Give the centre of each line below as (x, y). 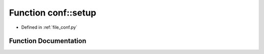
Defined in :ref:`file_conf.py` (49, 27)
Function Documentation (48, 41)
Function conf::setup (53, 13)
